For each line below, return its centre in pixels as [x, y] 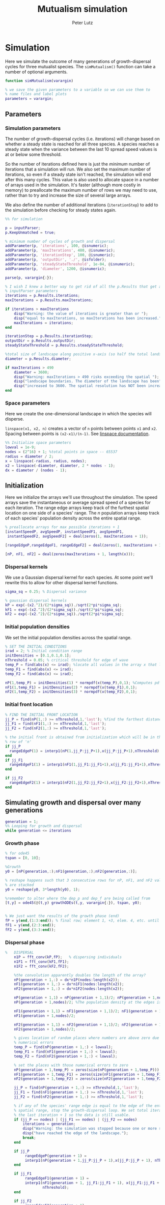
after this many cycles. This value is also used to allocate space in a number [82, 179]
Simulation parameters [33, 128]
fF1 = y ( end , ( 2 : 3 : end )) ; [30, 925]
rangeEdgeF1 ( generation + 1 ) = [57, 1178]
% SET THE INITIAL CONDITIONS [36, 646]
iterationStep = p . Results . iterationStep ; [49, 336]
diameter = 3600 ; [32, 372]
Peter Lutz [82, 23]
